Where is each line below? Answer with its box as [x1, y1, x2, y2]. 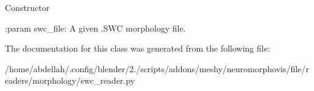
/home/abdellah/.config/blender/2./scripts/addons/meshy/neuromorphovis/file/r [5, 62, 309, 75]
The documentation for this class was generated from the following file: [5, 42, 270, 55]
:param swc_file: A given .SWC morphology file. [5, 21, 186, 34]
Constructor [5, 1, 50, 13]
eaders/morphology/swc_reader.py [5, 74, 135, 87]
